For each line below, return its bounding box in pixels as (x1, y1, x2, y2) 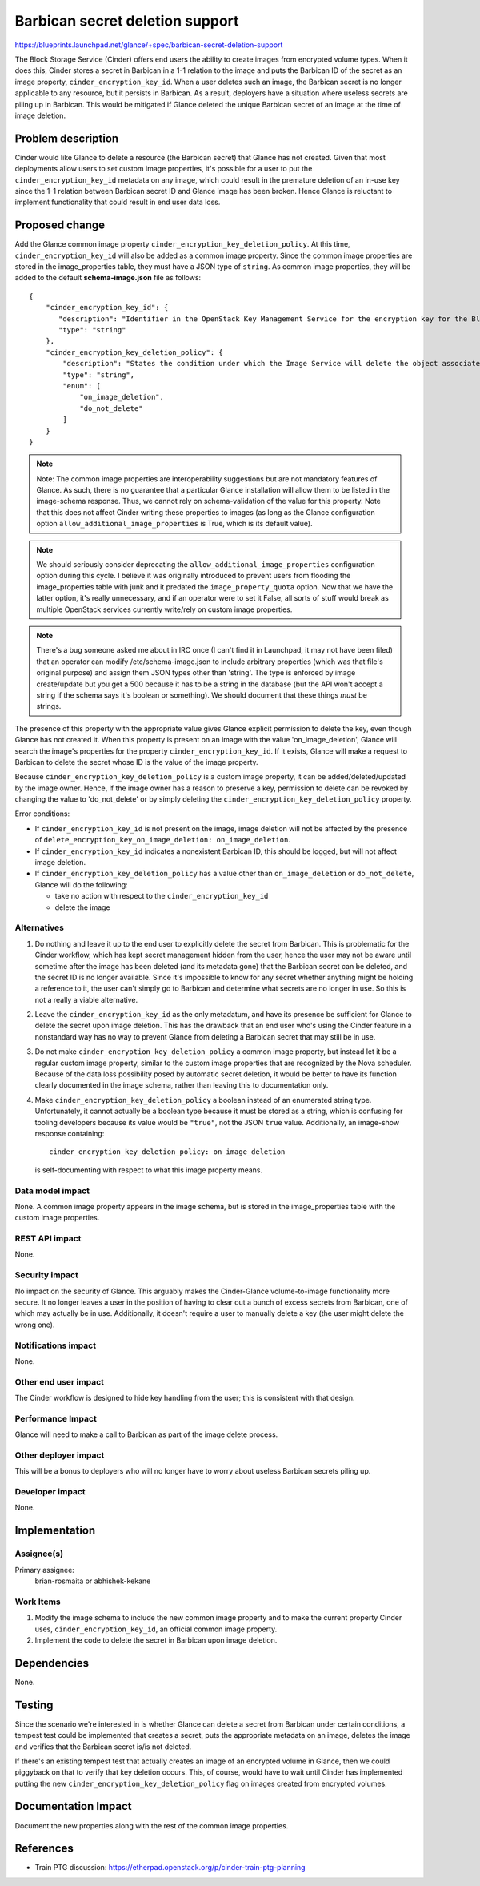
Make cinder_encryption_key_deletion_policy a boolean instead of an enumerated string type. (34, 1095, 372, 1104)
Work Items (14, 1596, 61, 1607)
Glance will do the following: (34, 879, 128, 889)
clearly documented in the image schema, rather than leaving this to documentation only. (34, 1080, 329, 1090)
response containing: (34, 1128, 105, 1138)
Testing (14, 1698, 54, 1711)
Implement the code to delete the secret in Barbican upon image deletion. (34, 1635, 278, 1645)
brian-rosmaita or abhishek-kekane (34, 1576, 151, 1586)
